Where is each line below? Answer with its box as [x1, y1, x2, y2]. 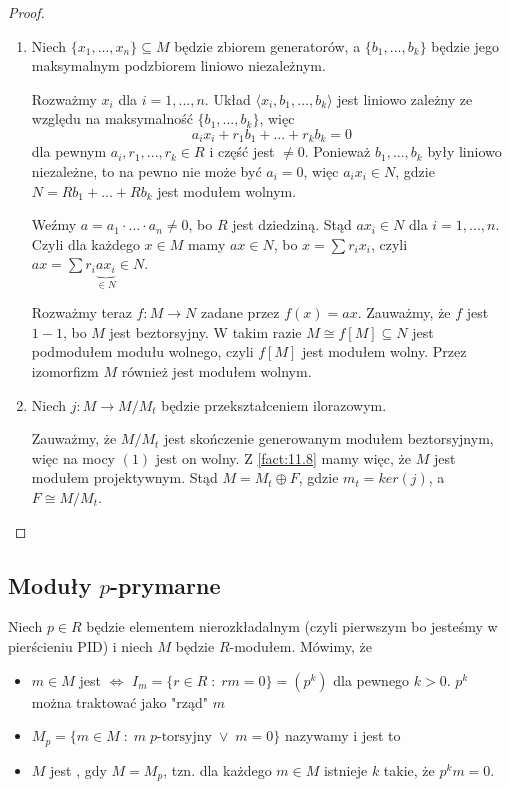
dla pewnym [31, 141, 107, 162]
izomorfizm [31, 361, 99, 382]
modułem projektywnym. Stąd [31, 467, 218, 488]
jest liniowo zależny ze [337, 88, 473, 109]
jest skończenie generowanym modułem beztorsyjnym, [164, 428, 494, 449]
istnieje [323, 759, 368, 780]
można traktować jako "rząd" [31, 691, 209, 712]
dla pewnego [333, 669, 410, 690]
